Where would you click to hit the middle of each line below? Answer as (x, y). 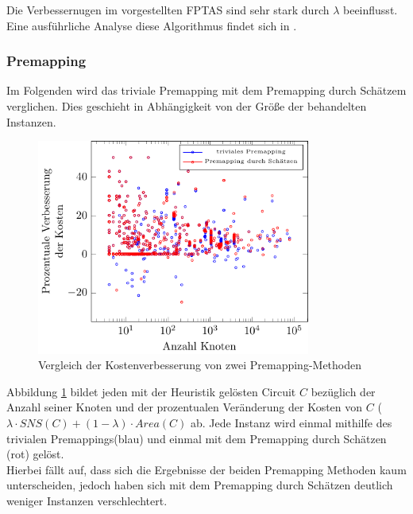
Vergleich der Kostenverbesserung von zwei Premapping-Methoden (200, 365)
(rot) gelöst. (35, 454)
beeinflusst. (371, 10)
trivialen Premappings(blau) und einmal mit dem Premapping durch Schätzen (197, 438)
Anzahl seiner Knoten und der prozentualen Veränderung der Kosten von (185, 407)
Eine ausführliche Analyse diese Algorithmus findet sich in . (152, 25)
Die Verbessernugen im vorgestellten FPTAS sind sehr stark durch (168, 10)
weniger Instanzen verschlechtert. (87, 500)
